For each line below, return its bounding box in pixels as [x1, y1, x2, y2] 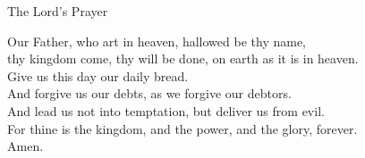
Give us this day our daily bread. [7, 66, 189, 85]
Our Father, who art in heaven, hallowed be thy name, [7, 31, 306, 50]
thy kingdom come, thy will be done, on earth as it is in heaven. [7, 49, 359, 68]
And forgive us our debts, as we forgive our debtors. [7, 84, 292, 103]
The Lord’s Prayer [7, 2, 108, 20]
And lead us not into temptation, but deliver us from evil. [7, 101, 325, 120]
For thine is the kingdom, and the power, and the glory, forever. [7, 119, 358, 137]
